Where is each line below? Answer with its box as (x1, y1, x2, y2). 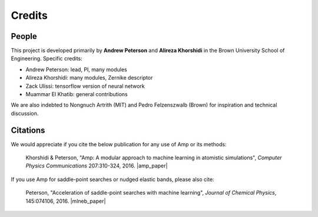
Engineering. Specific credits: (11, 55, 82, 62)
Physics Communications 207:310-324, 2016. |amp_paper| (25, 162, 168, 169)
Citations (11, 125, 45, 135)
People (11, 31, 38, 41)
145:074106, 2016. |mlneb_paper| (25, 198, 106, 205)
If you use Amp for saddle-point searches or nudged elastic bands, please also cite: (11, 176, 214, 183)
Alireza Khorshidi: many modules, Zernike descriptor (25, 74, 153, 81)
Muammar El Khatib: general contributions (25, 91, 128, 98)
